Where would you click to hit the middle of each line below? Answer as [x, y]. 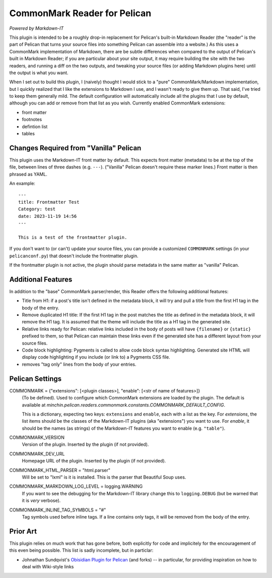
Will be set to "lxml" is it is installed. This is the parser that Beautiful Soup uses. [104, 477]
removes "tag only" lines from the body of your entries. [79, 364]
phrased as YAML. [28, 174]
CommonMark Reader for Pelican [80, 13]
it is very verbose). [41, 501]
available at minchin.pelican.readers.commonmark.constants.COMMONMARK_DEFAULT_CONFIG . [124, 405]
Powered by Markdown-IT [37, 28]
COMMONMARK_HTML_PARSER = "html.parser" [60, 470]
